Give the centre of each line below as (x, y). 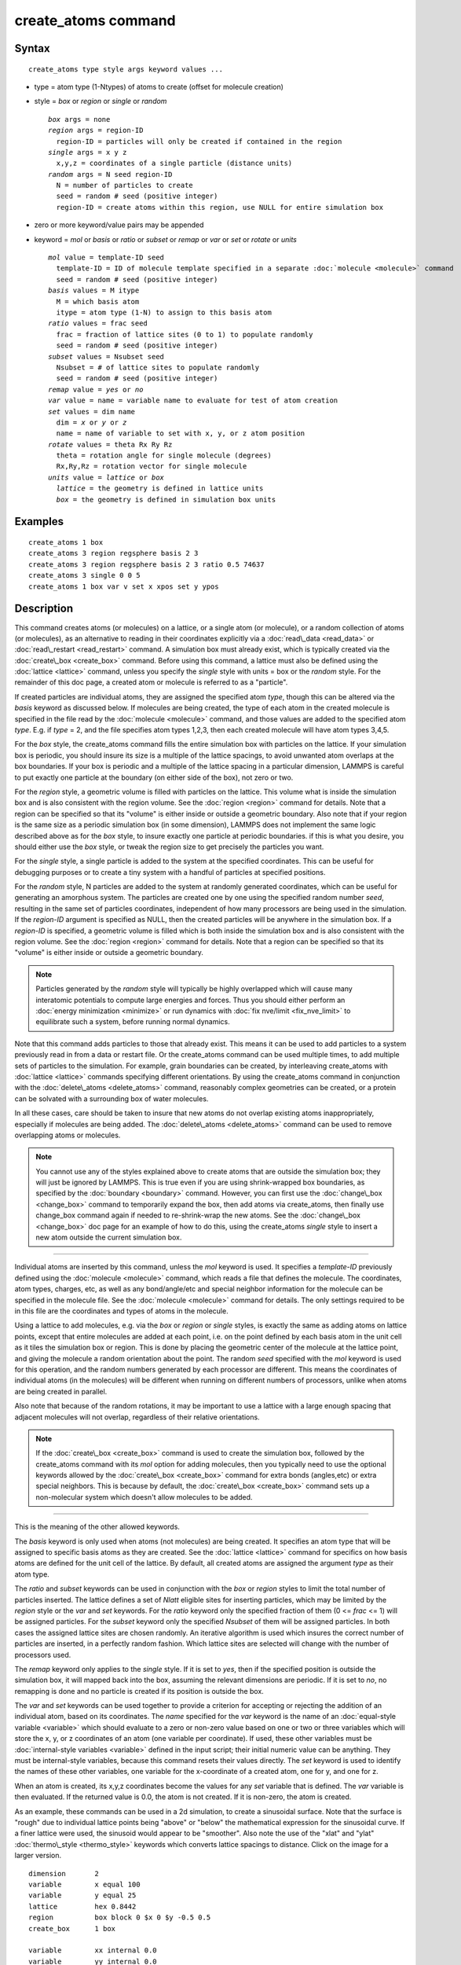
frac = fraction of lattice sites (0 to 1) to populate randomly (185, 334)
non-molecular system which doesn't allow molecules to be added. (144, 1497)
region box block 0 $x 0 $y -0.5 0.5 (120, 1917)
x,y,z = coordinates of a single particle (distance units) (174, 163)
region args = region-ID (96, 130)
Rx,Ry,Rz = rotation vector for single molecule (152, 466)
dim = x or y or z (91, 422)
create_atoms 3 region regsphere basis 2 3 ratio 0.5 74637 (146, 564)
